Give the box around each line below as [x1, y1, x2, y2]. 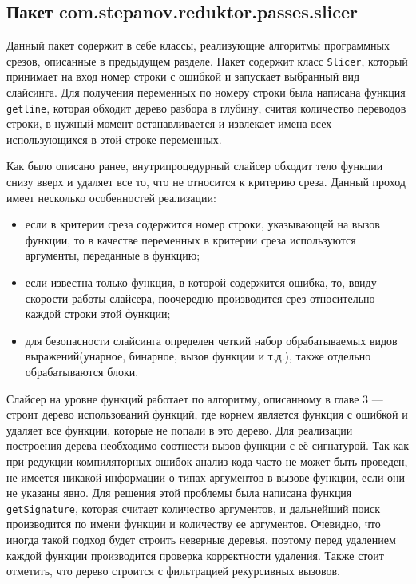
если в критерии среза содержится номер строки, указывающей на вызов [25, 216, 380, 232]
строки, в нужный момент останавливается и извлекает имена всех [6, 115, 332, 132]
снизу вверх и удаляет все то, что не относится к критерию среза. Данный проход [6, 173, 406, 190]
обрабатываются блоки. [25, 364, 139, 380]
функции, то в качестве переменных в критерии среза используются [25, 231, 356, 248]
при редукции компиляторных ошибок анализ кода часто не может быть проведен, [6, 452, 408, 469]
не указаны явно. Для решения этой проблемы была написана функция [6, 484, 352, 501]
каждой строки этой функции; [25, 305, 171, 322]
